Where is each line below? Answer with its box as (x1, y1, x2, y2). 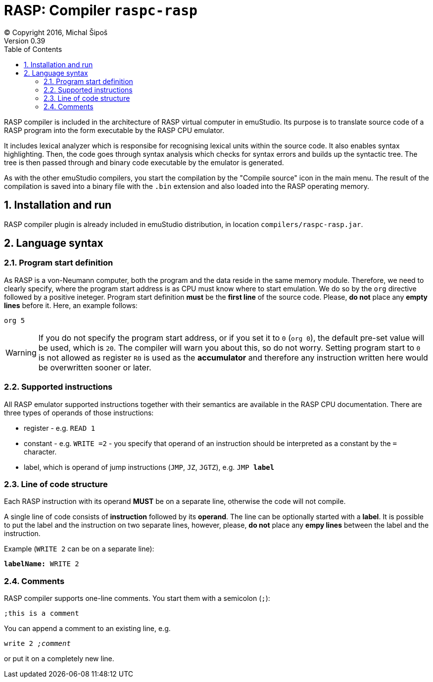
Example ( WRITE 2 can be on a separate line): (4, 545, 154, 553)
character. (24, 447, 57, 456)
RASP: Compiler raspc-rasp (4, 2, 197, 19)
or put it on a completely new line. (4, 654, 114, 663)
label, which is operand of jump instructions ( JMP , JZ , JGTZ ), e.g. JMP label (24, 462, 275, 471)
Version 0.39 (4, 36, 46, 45)
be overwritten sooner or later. (38, 362, 151, 372)
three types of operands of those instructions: (4, 408, 154, 417)
